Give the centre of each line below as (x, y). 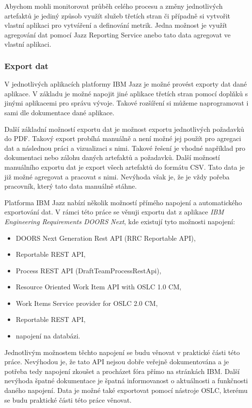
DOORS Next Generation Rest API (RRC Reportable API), (106, 238)
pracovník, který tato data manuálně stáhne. (71, 186)
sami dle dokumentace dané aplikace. (59, 112)
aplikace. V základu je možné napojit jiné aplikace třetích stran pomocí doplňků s (126, 93)
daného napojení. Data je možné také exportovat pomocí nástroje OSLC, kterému (126, 390)
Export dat (26, 65)
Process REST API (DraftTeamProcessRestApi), (88, 270)
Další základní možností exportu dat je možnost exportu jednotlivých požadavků (124, 129)
